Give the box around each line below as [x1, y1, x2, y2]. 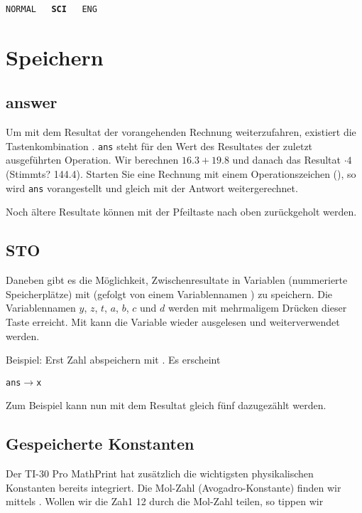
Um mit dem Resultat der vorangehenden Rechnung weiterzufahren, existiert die [6, 125, 356, 139]
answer [6, 91, 57, 113]
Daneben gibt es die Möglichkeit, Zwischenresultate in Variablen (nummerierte [6, 273, 348, 287]
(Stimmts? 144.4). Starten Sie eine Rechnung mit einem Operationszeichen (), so [6, 166, 356, 181]
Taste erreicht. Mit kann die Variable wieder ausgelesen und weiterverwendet [6, 314, 340, 329]
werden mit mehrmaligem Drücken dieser [168, 300, 347, 315]
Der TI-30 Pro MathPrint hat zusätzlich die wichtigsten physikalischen [6, 466, 314, 481]
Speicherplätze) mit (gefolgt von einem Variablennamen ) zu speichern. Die [6, 286, 333, 301]
